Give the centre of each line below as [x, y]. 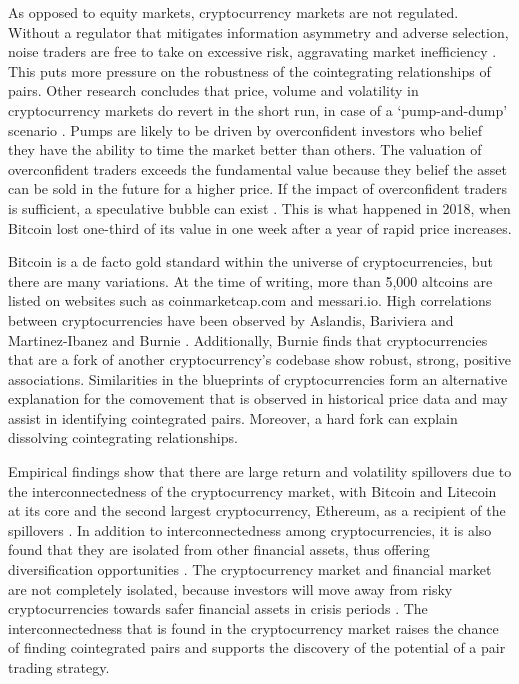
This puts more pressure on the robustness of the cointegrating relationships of [249, 70]
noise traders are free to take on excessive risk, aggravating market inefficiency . [252, 51]
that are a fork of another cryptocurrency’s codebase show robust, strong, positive [259, 359]
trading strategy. [59, 667]
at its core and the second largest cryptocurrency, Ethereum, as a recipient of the [257, 510]
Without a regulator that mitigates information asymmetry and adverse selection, [258, 31]
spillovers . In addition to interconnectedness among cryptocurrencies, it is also [250, 529]
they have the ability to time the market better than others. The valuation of [245, 149]
